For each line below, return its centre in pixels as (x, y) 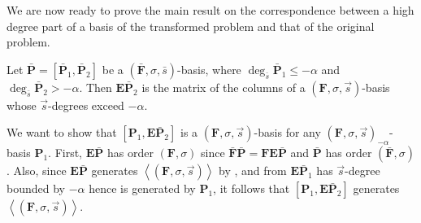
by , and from (253, 171)
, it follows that (252, 188)
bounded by (36, 188)
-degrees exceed (86, 105)
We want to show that (62, 132)
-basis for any (287, 132)
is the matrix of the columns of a (224, 87)
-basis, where (209, 69)
